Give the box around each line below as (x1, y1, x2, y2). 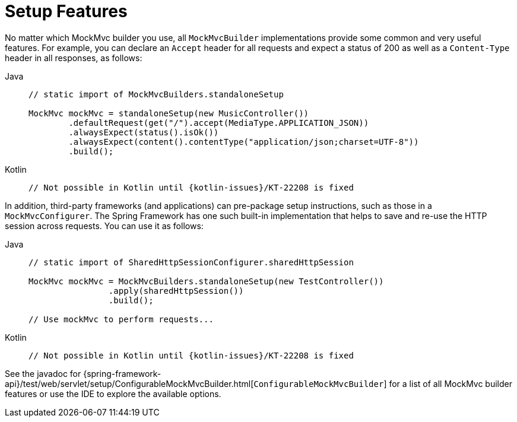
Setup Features (5, 1, 128, 21)
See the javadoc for (5, 368, 81, 379)
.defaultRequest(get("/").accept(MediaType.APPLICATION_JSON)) (68, 118, 369, 128)
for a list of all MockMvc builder (389, 378, 513, 389)
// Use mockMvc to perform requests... (28, 314, 214, 324)
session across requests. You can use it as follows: (5, 220, 204, 231)
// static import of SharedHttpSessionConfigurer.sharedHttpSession (28, 257, 354, 267)
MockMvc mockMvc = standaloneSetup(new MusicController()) (28, 108, 309, 118)
